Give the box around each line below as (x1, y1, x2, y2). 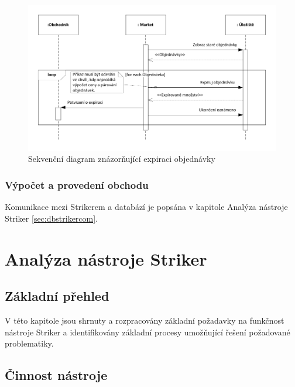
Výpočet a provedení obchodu (5, 177, 149, 192)
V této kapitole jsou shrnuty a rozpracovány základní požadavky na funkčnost (5, 314, 284, 327)
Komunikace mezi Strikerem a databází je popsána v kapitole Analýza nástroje (5, 201, 288, 213)
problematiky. (5, 337, 54, 349)
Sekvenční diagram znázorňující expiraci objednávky (28, 152, 215, 165)
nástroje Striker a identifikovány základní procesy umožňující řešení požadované (5, 325, 290, 338)
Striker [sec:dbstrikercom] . (5, 212, 98, 224)
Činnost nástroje (5, 366, 108, 384)
